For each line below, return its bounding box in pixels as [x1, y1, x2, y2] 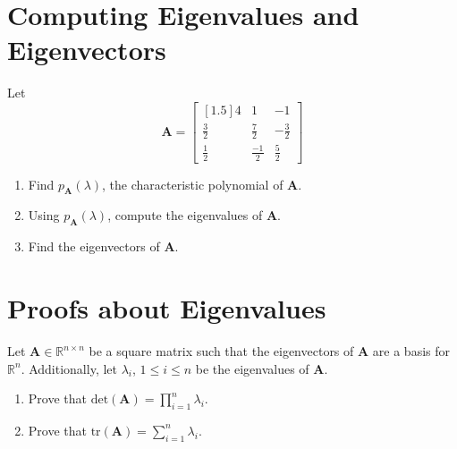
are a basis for [372, 342, 451, 360]
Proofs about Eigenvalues [7, 290, 326, 326]
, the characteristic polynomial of [102, 174, 284, 193]
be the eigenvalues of [195, 359, 309, 377]
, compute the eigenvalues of [107, 206, 263, 224]
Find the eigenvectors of [28, 237, 160, 256]
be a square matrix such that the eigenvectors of [89, 342, 354, 360]
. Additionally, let [21, 359, 117, 377]
